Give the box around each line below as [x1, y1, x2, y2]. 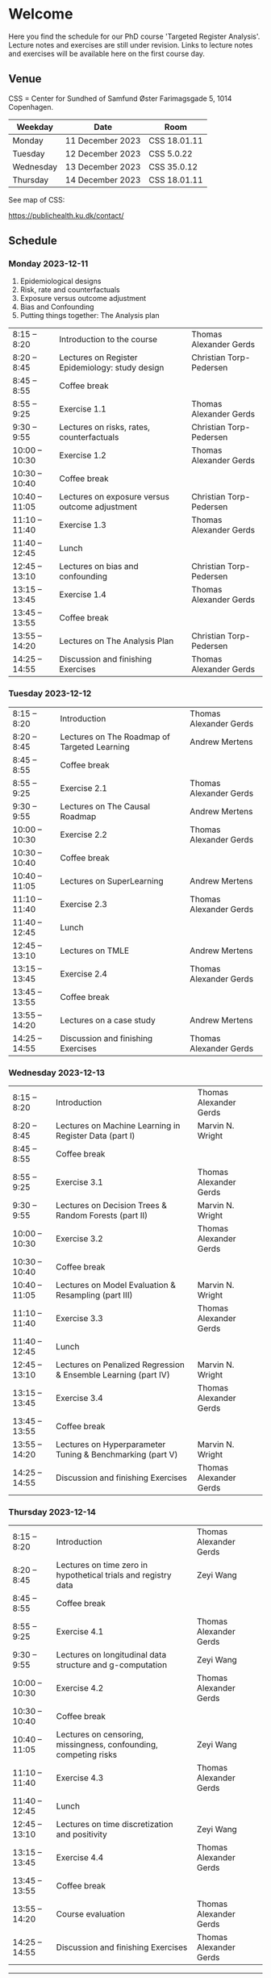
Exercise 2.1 [60, 782, 107, 793]
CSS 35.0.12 [148, 161, 198, 172]
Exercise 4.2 [56, 1683, 104, 1694]
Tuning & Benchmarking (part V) [56, 1449, 178, 1461]
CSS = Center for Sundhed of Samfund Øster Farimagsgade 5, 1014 [8, 94, 232, 103]
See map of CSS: [8, 194, 65, 204]
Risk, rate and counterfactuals [19, 285, 120, 295]
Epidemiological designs [19, 276, 102, 286]
